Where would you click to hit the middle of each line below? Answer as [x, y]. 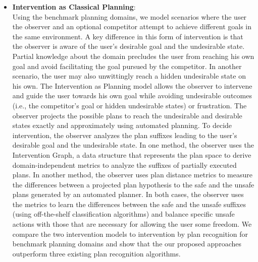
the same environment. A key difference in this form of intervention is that [128, 36]
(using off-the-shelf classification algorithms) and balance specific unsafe [123, 214]
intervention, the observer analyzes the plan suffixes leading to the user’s [125, 135]
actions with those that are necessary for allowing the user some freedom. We [132, 224]
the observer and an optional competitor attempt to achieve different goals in [132, 26]
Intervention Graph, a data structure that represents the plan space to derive [132, 154]
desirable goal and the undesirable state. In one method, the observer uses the [133, 145]
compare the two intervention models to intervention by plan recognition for [130, 234]
